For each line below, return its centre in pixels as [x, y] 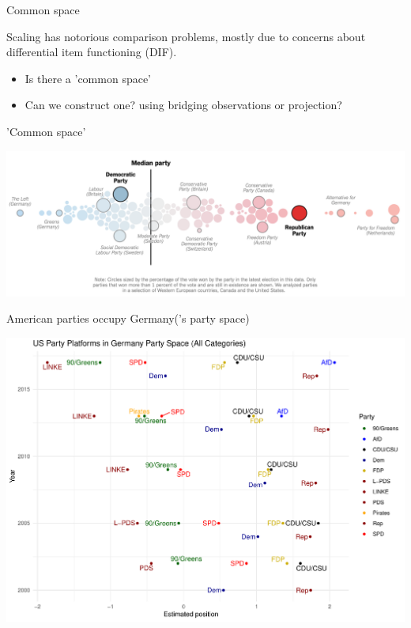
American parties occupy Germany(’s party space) [128, 318]
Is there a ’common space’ [88, 78]
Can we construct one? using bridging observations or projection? [183, 105]
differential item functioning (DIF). [92, 52]
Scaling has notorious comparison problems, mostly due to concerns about [186, 36]
